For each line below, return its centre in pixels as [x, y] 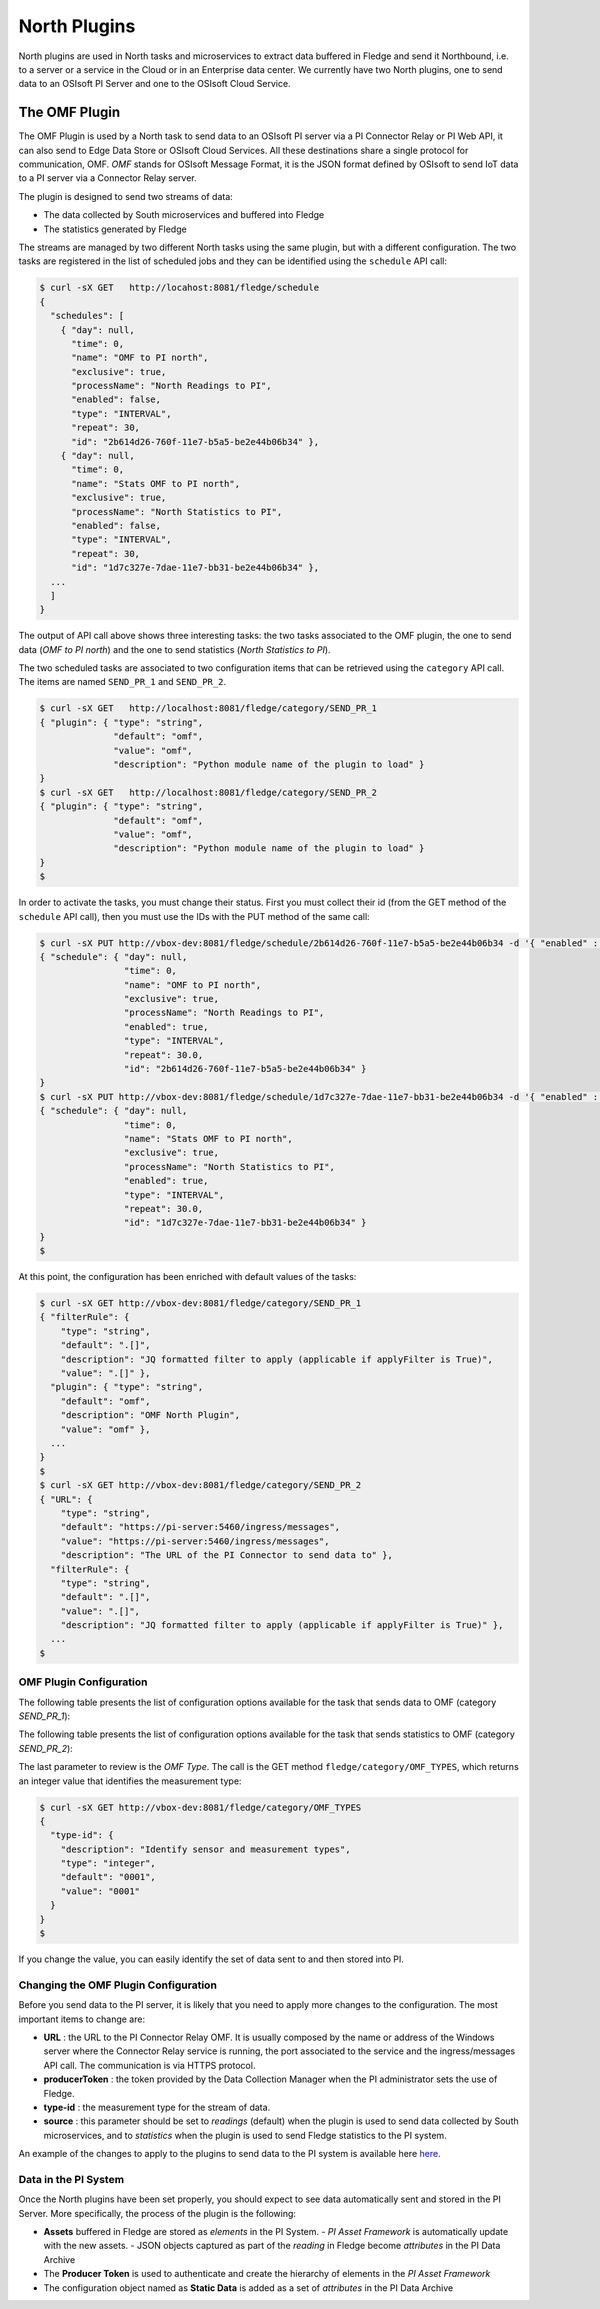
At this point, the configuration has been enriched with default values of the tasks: [187, 1277]
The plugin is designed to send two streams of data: [126, 196]
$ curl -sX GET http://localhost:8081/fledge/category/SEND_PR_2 [208, 792]
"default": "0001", [108, 1877]
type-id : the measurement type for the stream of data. [157, 2107]
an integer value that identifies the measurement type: [130, 1781]
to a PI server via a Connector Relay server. [107, 178]
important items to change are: [81, 2019]
